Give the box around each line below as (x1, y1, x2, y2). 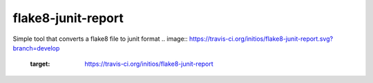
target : (30, 59, 50, 68)
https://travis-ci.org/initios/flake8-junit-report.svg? (189, 35, 334, 43)
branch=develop (12, 44, 60, 52)
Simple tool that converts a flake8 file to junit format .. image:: (12, 35, 188, 43)
